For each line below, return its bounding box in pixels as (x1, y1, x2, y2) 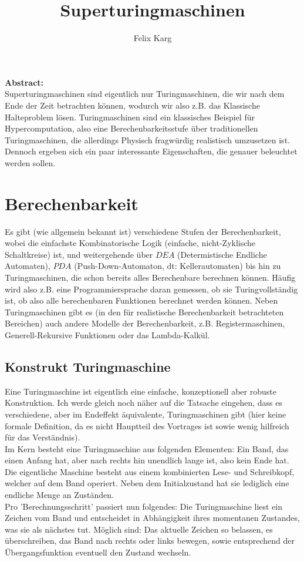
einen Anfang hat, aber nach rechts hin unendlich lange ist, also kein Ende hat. (5, 454, 289, 466)
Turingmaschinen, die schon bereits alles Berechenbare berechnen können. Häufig (5, 271, 296, 283)
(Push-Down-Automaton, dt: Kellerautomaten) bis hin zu (74, 260, 281, 272)
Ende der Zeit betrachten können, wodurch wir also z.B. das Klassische (5, 99, 260, 111)
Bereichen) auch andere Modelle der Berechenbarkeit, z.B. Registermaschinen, (5, 317, 285, 329)
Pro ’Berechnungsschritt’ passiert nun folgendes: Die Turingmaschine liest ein (5, 500, 283, 512)
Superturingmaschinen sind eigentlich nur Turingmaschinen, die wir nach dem (5, 88, 285, 100)
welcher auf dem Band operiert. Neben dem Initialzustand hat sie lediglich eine (5, 477, 289, 489)
